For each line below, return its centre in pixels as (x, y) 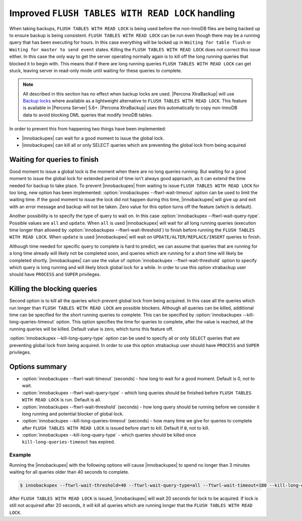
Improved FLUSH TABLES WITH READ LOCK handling (122, 13)
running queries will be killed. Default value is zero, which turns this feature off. (91, 329)
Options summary (38, 366)
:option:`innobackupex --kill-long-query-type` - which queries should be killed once (109, 435)
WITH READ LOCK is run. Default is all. (62, 400)
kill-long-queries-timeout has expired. (68, 442)
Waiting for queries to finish (54, 159)
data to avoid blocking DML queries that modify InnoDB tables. (88, 115)
